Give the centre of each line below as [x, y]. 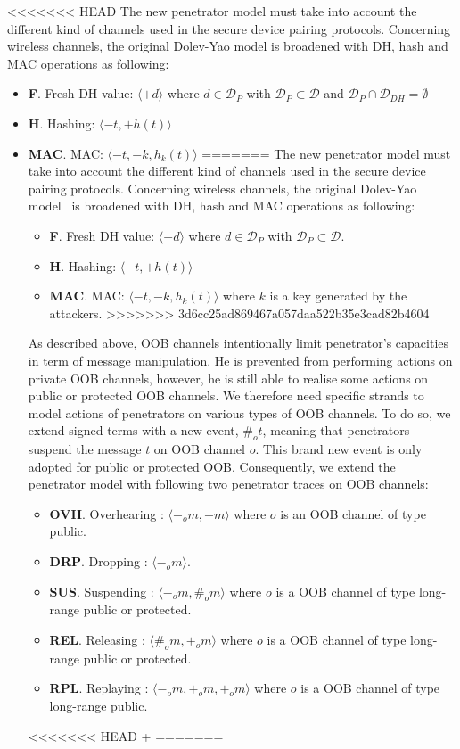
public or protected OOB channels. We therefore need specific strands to [226, 395]
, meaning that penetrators [336, 430]
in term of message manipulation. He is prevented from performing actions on [240, 360]
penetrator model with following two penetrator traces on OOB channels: [228, 484]
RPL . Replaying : [99, 688]
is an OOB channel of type [353, 513]
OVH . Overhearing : [107, 513]
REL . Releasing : [97, 640]
